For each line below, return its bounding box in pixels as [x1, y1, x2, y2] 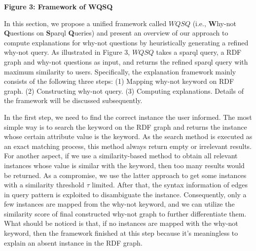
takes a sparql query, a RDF [156, 47, 242, 57]
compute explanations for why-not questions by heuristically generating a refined [4, 37, 249, 47]
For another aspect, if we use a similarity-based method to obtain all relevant [4, 150, 238, 161]
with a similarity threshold [4, 179, 84, 190]
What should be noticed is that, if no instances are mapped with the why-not [4, 218, 238, 228]
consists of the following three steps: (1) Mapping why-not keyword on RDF [4, 76, 234, 86]
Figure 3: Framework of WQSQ [4, 1, 113, 11]
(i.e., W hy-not [192, 18, 236, 28]
